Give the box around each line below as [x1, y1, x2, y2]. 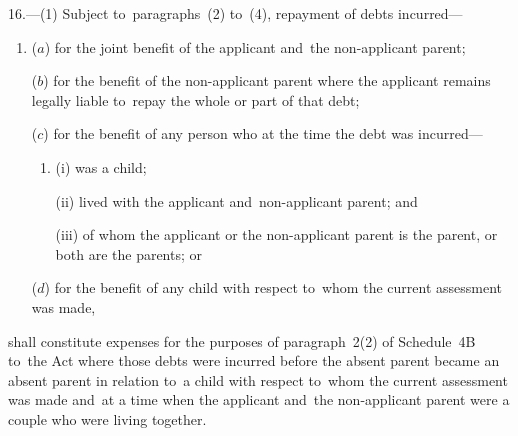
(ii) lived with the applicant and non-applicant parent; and [55, 190, 418, 211]
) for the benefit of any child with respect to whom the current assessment [44, 277, 502, 298]
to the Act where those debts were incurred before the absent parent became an [8, 350, 500, 371]
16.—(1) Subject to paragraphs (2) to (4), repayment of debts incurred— [8, 3, 463, 23]
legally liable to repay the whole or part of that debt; [31, 89, 360, 110]
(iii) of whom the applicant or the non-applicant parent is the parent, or [55, 224, 498, 245]
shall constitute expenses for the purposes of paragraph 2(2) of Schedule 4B [8, 330, 476, 351]
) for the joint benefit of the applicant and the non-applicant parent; [44, 36, 466, 57]
